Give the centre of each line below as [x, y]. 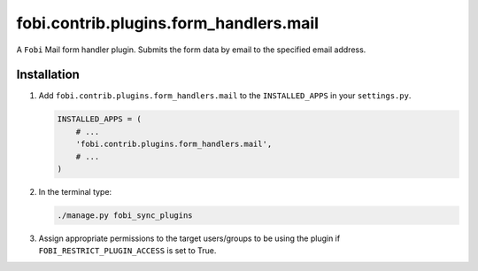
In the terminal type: [75, 191]
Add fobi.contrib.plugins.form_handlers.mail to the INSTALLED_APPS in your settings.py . [225, 96]
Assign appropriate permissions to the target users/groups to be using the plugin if [189, 238]
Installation [48, 75]
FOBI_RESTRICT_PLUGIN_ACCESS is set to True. [127, 251]
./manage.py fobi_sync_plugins [125, 215]
